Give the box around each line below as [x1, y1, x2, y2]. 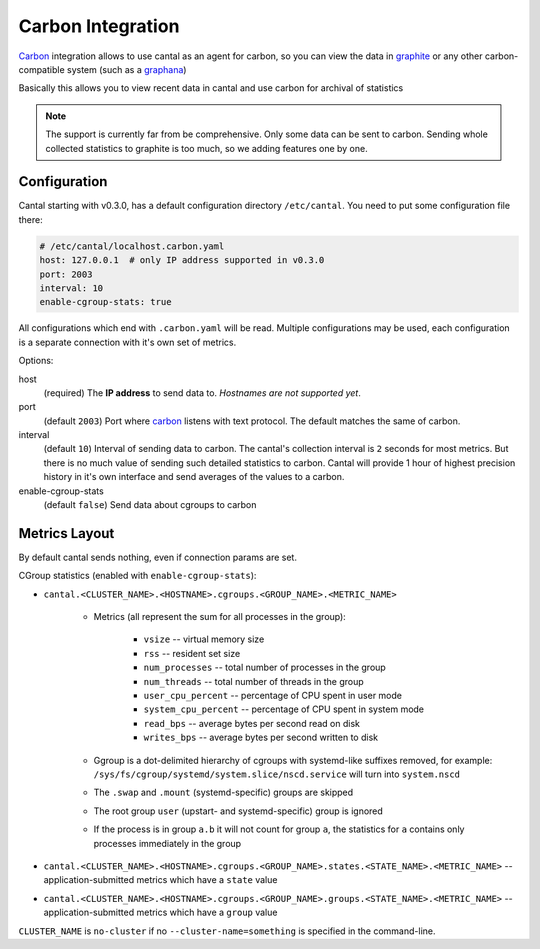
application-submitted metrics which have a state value [43, 874, 278, 886]
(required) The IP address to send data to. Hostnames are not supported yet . [43, 386, 362, 399]
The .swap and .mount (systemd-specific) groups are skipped [93, 786, 354, 799]
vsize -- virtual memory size [143, 633, 265, 645]
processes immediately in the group [93, 837, 242, 849]
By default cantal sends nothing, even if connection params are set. [18, 551, 297, 563]
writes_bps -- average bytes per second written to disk [143, 731, 379, 744]
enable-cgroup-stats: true [39, 296, 172, 308]
